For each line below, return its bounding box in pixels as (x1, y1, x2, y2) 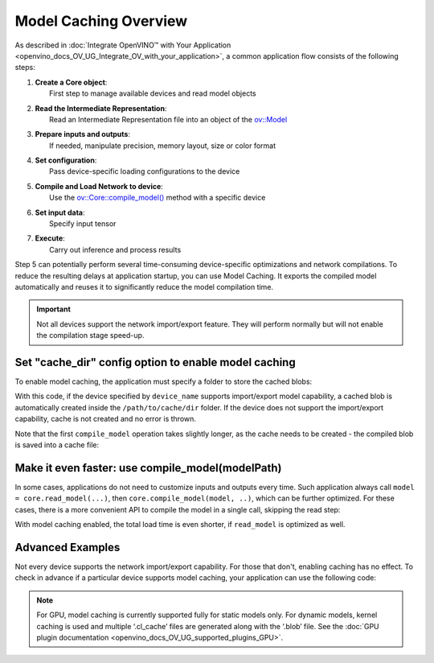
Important (36, 304, 72, 314)
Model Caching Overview (14, 12, 188, 30)
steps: (14, 63, 35, 72)
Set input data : (35, 208, 85, 217)
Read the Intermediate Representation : (35, 103, 167, 113)
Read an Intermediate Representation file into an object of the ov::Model (49, 114, 288, 124)
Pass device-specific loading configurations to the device (49, 167, 240, 176)
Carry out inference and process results (49, 245, 182, 254)
